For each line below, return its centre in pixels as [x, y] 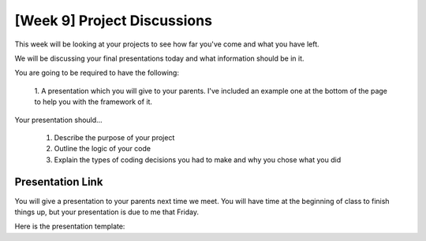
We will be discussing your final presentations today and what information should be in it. [159, 58]
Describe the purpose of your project [114, 137]
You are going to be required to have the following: [97, 73]
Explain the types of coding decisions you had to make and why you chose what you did [198, 159]
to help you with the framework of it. [93, 102]
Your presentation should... [58, 120]
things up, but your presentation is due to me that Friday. [106, 212]
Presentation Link [59, 182]
